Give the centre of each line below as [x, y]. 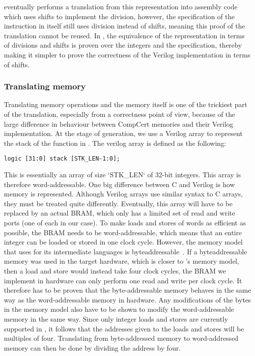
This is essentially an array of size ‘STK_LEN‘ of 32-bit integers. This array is [123, 174]
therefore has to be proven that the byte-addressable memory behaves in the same [127, 290]
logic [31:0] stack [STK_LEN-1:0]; [62, 159]
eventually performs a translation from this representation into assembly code [121, 6]
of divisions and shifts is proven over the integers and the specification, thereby [123, 45]
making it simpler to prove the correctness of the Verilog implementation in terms [127, 54]
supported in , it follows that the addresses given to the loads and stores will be [124, 328]
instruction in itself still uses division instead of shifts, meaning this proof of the [125, 26]
